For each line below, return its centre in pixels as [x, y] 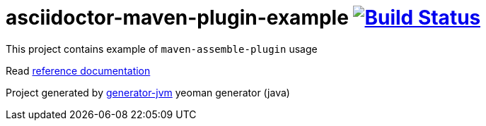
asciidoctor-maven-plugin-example [177, 18]
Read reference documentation [78, 70]
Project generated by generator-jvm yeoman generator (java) [148, 92]
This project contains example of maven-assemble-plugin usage [162, 49]
